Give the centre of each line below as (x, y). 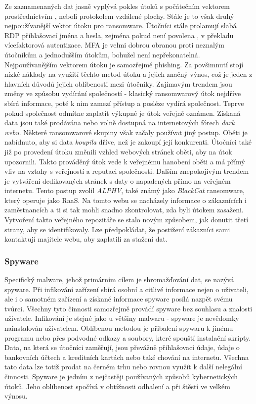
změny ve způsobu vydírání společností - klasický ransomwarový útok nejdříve (123, 93)
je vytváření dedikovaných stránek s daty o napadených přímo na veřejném (118, 180)
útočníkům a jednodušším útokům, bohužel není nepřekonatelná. (102, 54)
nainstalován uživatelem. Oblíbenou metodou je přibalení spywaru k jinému (119, 328)
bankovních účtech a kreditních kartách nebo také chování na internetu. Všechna (127, 357)
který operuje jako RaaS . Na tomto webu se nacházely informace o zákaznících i (126, 200)
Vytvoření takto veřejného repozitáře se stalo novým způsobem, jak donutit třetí (127, 220)
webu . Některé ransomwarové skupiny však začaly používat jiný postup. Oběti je (126, 132)
